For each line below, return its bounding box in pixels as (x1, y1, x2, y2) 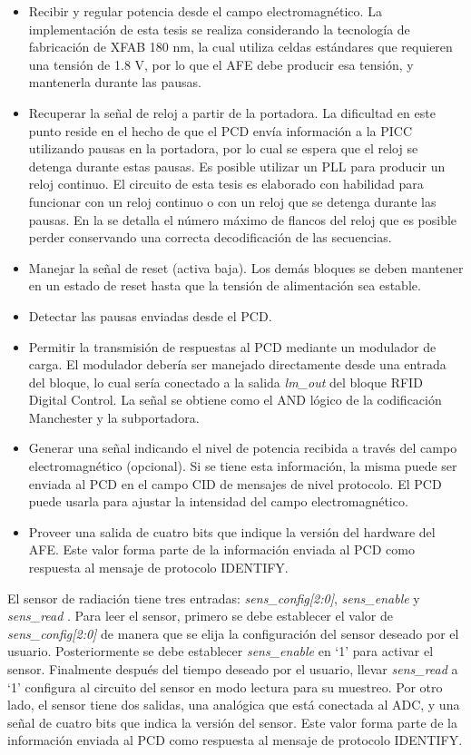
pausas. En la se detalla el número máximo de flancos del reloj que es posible (28, 210, 457, 229)
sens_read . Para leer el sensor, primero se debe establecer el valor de (7, 606, 393, 625)
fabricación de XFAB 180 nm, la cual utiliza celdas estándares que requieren (28, 37, 453, 56)
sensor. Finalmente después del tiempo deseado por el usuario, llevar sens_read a (7, 660, 458, 678)
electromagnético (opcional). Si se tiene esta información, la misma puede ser (28, 456, 457, 476)
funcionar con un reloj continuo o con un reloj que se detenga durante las (28, 191, 437, 211)
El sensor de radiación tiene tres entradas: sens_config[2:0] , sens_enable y (7, 588, 420, 607)
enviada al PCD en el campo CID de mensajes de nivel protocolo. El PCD (28, 474, 442, 493)
